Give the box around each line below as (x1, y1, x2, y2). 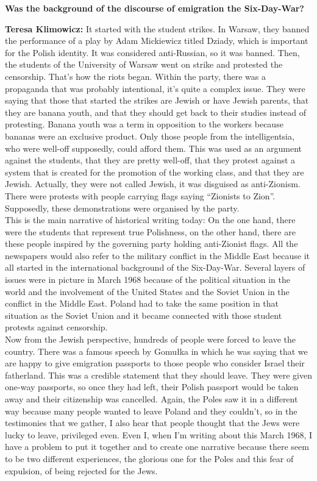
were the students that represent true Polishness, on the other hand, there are (5, 225, 296, 238)
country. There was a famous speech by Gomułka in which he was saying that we (5, 344, 308, 357)
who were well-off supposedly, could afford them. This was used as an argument (5, 141, 302, 154)
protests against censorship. (5, 321, 108, 333)
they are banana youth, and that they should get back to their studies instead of (5, 105, 306, 118)
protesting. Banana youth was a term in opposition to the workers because (5, 118, 283, 130)
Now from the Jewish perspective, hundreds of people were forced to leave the (5, 333, 296, 346)
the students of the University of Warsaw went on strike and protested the (5, 58, 283, 71)
